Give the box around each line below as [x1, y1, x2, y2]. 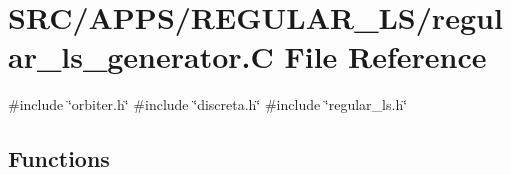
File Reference [284, 36, 487, 77]
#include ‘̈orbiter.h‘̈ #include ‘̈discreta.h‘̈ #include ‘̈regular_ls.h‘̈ [8, 94, 408, 115]
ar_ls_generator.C [8, 36, 274, 77]
